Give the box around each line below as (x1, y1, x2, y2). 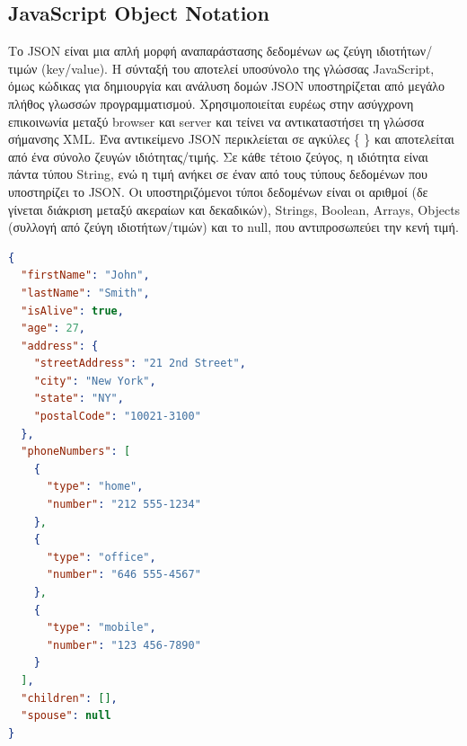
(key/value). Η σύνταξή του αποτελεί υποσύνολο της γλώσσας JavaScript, (41, 58, 435, 77)
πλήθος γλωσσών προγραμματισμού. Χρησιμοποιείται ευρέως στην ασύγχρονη (8, 93, 414, 112)
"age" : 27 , (21, 322, 85, 335)
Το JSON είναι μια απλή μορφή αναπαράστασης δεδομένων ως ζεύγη (8, 41, 373, 60)
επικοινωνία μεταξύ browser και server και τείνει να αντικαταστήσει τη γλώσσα (8, 111, 424, 130)
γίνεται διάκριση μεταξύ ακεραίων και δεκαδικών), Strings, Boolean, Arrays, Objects (8, 200, 461, 218)
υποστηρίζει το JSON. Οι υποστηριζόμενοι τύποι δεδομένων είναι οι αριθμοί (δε (8, 182, 428, 200)
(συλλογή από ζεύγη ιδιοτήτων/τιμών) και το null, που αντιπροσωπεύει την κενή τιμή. (8, 218, 459, 236)
